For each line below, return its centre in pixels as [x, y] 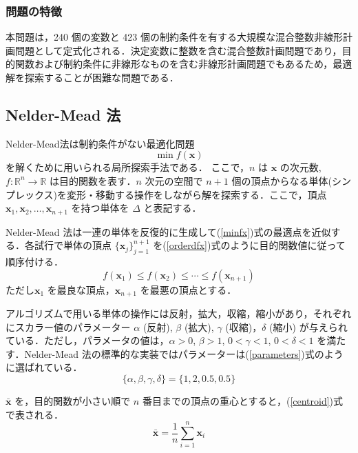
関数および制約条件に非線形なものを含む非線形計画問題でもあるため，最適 [183, 64]
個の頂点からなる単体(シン [291, 180]
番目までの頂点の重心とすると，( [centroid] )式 [243, 401]
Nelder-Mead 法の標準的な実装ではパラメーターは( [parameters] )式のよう [184, 353]
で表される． [34, 414]
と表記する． [172, 208]
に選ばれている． [44, 367]
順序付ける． [34, 262]
